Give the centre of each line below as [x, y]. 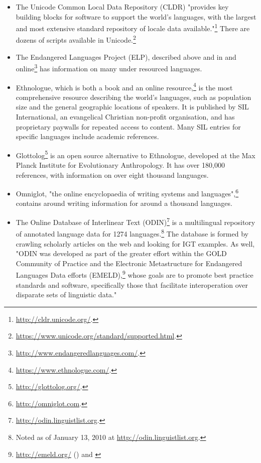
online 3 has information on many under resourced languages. [109, 68]
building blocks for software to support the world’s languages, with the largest [136, 16]
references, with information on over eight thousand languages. [112, 175]
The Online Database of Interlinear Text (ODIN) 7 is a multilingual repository [136, 221]
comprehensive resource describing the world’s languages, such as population [134, 97]
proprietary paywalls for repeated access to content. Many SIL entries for [128, 126]
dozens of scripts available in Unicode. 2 [76, 39]
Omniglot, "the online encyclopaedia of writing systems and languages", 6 [127, 193]
